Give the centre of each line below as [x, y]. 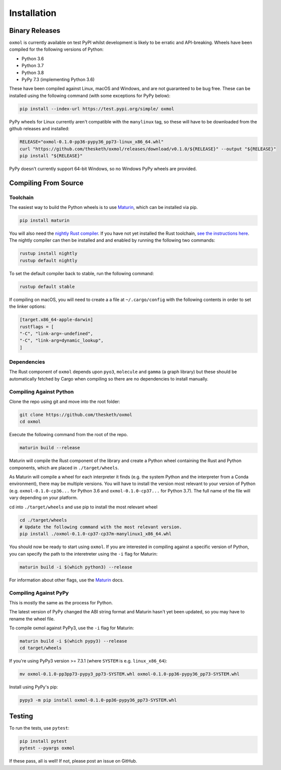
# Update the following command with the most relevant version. [101, 527]
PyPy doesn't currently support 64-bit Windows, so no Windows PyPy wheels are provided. [103, 169]
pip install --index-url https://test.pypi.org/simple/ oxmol [97, 109]
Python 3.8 [33, 73]
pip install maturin [44, 221]
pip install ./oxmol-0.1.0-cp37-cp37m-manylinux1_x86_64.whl [96, 534]
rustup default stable [47, 287]
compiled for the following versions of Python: [56, 49]
